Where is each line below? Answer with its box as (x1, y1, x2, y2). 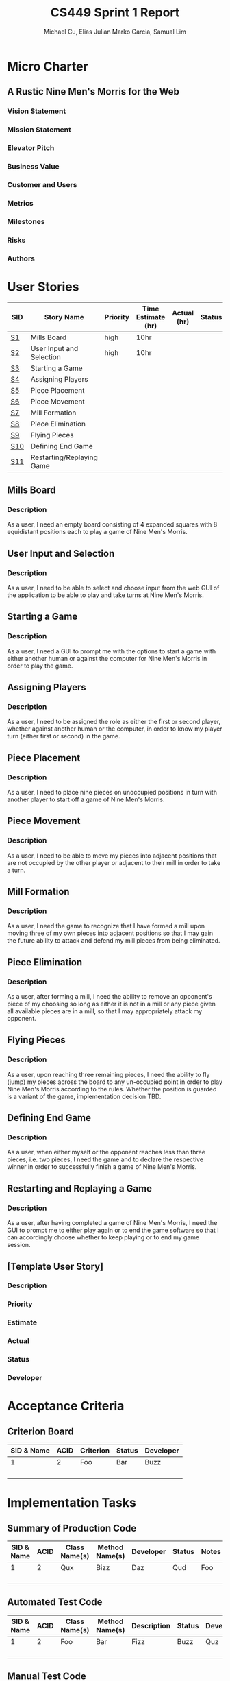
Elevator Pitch (7, 143, 55, 153)
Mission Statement (7, 125, 72, 134)
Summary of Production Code (7, 1522, 137, 1534)
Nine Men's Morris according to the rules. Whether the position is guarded (7, 1085, 217, 1093)
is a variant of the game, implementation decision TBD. (7, 1092, 162, 1100)
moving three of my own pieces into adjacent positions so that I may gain (7, 929, 214, 937)
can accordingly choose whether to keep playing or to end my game (7, 1233, 200, 1242)
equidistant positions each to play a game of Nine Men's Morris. (7, 528, 188, 536)
